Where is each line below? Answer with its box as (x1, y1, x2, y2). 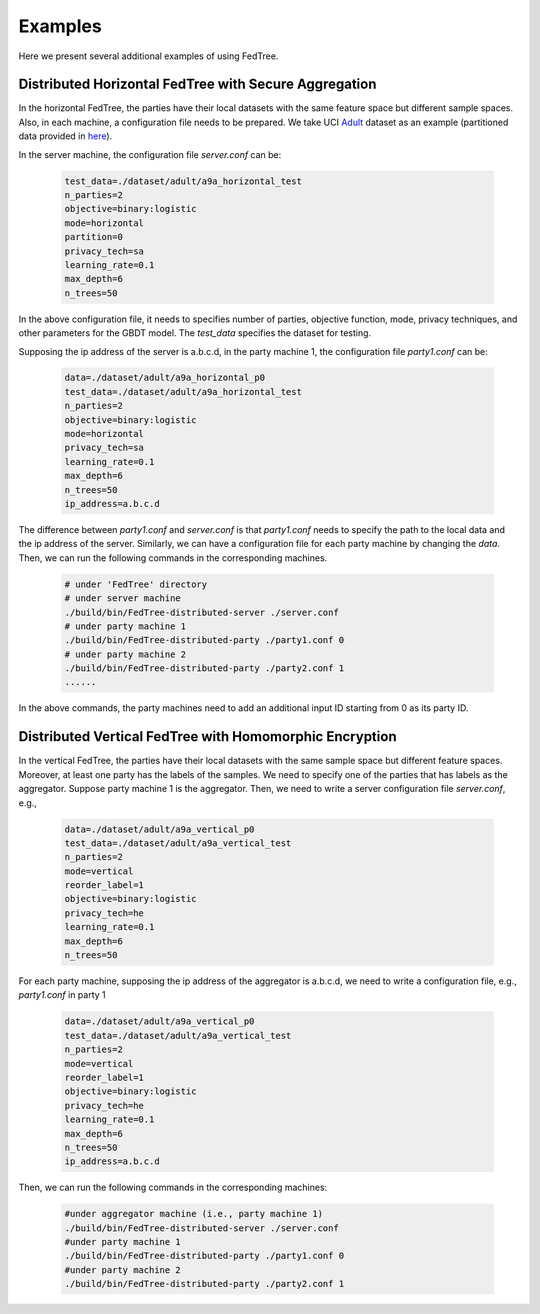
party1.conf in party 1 (18, 989, 106, 1001)
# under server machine (64, 593, 182, 604)
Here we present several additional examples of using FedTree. (18, 50, 279, 62)
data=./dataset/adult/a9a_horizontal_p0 (64, 372, 265, 384)
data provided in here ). (18, 130, 113, 142)
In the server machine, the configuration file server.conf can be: (18, 148, 282, 160)
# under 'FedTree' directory (64, 578, 208, 590)
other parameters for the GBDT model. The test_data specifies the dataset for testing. (18, 327, 372, 339)
